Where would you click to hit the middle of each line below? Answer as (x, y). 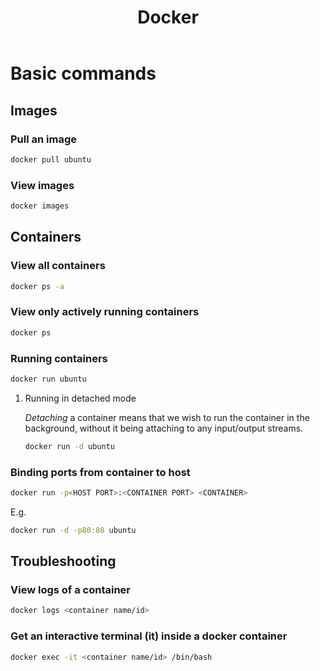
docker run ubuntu (48, 379)
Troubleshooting (63, 561)
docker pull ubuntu (51, 159)
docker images (40, 206)
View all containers (58, 266)
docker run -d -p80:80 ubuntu (73, 530)
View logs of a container (71, 590)
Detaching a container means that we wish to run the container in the (167, 417)
